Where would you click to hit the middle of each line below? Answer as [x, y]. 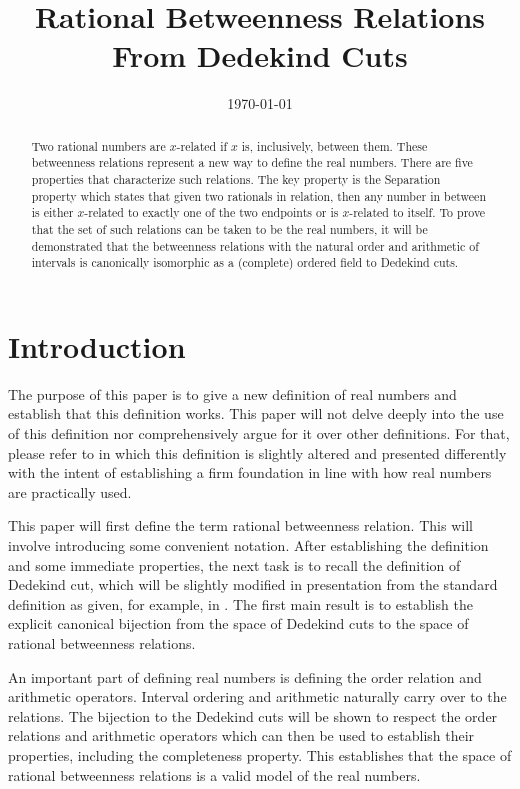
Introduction [97, 345]
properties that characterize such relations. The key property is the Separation [236, 179]
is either [52, 212]
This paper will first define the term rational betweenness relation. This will [240, 525]
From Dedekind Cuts [260, 55]
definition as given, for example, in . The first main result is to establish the [240, 603]
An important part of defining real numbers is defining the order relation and [245, 676]
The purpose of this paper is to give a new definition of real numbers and [232, 393]
